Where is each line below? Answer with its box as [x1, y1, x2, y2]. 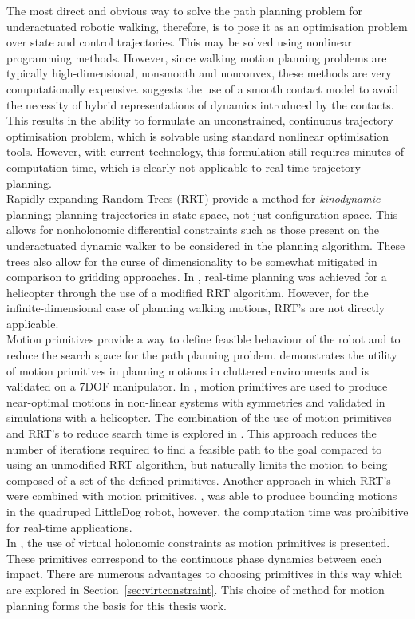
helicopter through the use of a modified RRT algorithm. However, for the [6, 284, 369, 300]
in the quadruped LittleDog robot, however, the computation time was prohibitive [6, 503, 409, 519]
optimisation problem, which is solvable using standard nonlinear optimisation [6, 127, 389, 144]
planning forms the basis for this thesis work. [6, 597, 227, 613]
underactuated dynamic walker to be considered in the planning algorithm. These [6, 236, 405, 253]
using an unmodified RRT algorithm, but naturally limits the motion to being [6, 456, 388, 473]
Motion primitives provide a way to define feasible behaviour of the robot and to [6, 331, 401, 347]
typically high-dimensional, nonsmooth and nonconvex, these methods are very [6, 65, 392, 81]
